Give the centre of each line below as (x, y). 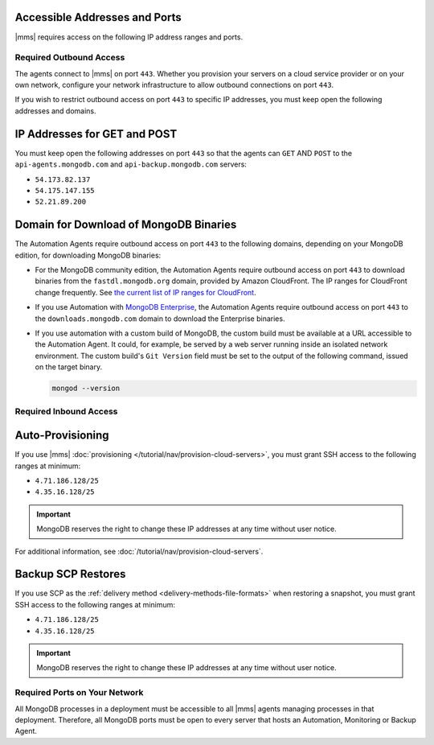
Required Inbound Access (66, 412)
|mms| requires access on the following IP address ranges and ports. (129, 37)
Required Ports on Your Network (79, 693)
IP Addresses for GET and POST (96, 134)
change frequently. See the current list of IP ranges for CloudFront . (145, 292)
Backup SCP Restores (70, 574)
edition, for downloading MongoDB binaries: (88, 255)
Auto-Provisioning (62, 436)
